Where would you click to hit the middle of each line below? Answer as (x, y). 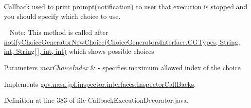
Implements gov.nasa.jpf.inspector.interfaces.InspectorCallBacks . (100, 84)
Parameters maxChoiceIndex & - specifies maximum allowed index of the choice (122, 67)
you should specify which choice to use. (62, 16)
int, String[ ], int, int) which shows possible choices (79, 51)
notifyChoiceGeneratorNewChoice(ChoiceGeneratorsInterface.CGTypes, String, (122, 41)
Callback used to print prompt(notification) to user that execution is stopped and (126, 6)
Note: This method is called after (59, 32)
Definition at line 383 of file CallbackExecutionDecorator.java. (96, 100)
